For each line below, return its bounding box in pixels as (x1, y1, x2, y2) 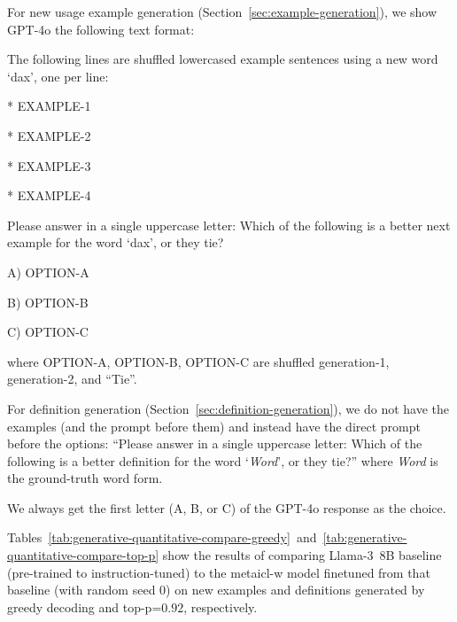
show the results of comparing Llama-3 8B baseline (162, 546, 442, 564)
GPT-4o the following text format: (7, 19, 195, 38)
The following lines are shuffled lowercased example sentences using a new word (7, 50, 438, 68)
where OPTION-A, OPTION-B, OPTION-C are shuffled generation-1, (7, 352, 390, 370)
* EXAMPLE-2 (7, 126, 91, 144)
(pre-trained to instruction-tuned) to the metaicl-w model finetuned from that (7, 563, 430, 581)
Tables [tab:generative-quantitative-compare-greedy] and (7, 528, 317, 547)
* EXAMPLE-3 (7, 156, 91, 175)
